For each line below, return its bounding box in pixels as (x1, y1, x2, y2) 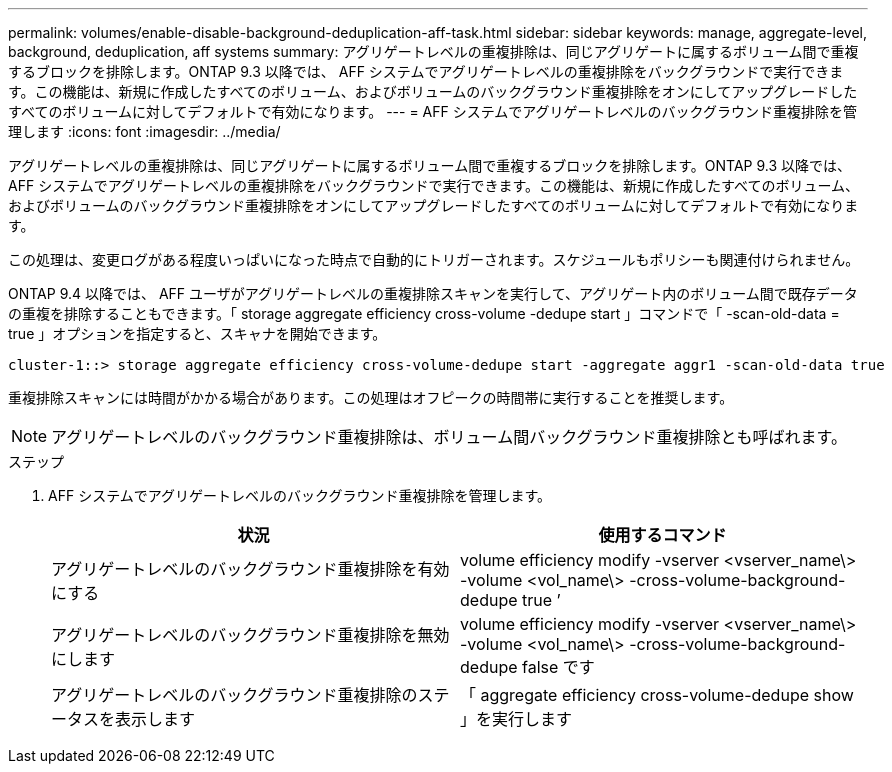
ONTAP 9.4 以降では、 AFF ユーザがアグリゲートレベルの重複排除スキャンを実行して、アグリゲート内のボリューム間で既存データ (8, 285, 858, 302)
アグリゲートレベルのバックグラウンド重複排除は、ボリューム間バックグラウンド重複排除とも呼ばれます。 (51, 427, 847, 447)
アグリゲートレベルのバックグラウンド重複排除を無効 (51, 625, 450, 645)
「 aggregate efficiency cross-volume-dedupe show (460, 685, 854, 705)
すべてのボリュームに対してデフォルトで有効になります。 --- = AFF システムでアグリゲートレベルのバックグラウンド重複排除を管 (8, 103, 858, 120)
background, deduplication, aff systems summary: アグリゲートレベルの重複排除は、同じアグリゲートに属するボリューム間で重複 (8, 43, 859, 60)
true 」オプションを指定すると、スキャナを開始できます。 (8, 325, 387, 342)
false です (522, 657, 595, 677)
